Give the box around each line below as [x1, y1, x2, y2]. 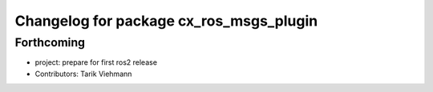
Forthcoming [14, 35, 86, 50]
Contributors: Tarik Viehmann [34, 69, 132, 78]
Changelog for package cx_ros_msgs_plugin [14, 12, 318, 30]
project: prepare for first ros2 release [34, 58, 158, 67]
